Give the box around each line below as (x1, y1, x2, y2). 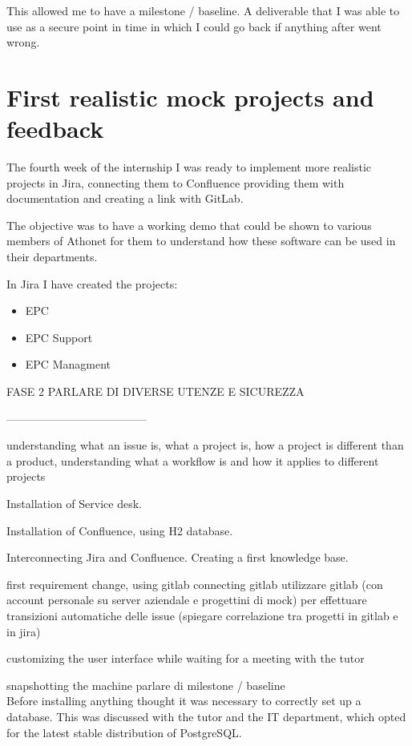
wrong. (6, 34, 40, 50)
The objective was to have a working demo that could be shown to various (6, 216, 372, 233)
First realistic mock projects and (6, 80, 374, 113)
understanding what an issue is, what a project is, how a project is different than (6, 437, 404, 454)
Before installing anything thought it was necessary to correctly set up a (6, 692, 362, 709)
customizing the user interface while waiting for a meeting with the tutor (6, 650, 365, 667)
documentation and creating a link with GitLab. (6, 190, 244, 207)
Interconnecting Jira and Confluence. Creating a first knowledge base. (6, 549, 349, 566)
